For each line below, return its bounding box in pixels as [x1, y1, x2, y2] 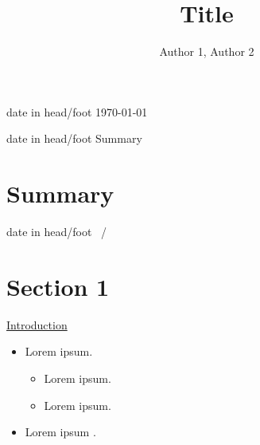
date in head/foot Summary [6, 130, 142, 147]
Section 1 [6, 270, 110, 302]
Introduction [6, 316, 68, 333]
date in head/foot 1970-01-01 [6, 103, 148, 120]
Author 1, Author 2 [159, 43, 254, 60]
